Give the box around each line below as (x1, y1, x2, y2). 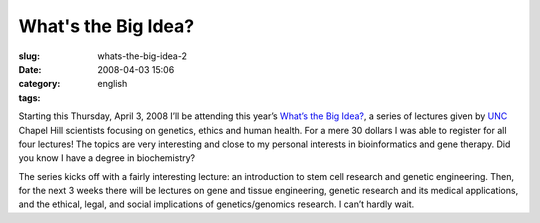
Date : (18, 63, 42, 75)
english (97, 78, 128, 90)
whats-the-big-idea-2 (97, 50, 187, 62)
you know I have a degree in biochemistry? (18, 152, 195, 164)
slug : (18, 50, 40, 62)
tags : (18, 91, 41, 104)
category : (18, 78, 61, 90)
